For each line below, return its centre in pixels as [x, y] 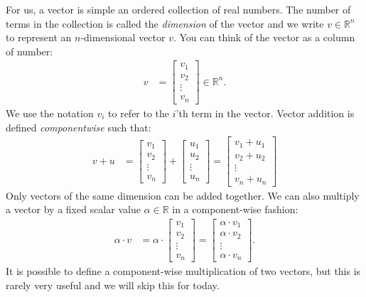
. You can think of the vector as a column [264, 37]
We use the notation [50, 113]
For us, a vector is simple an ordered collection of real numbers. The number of [178, 9]
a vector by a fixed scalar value [73, 209]
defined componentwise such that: [79, 127]
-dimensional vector [123, 37]
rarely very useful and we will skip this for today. [113, 285]
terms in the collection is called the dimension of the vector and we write [165, 23]
